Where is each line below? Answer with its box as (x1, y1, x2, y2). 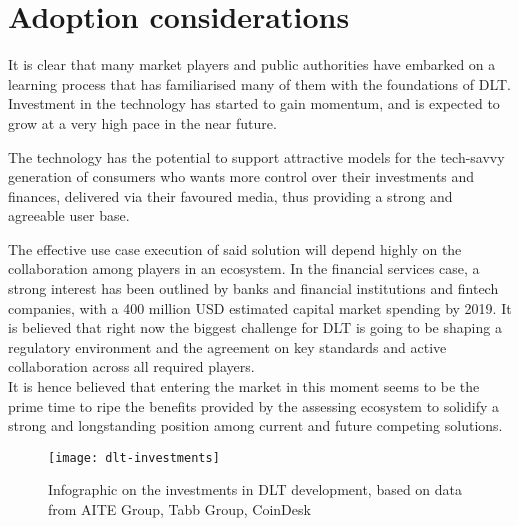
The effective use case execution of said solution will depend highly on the (8, 238, 462, 259)
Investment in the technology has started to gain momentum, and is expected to (8, 93, 500, 114)
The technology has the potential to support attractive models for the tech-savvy (8, 146, 505, 167)
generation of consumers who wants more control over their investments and (8, 166, 475, 187)
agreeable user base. (8, 205, 130, 226)
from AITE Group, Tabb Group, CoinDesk (48, 499, 311, 520)
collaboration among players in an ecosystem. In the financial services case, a (8, 258, 480, 279)
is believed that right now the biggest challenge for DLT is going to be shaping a (8, 317, 502, 338)
